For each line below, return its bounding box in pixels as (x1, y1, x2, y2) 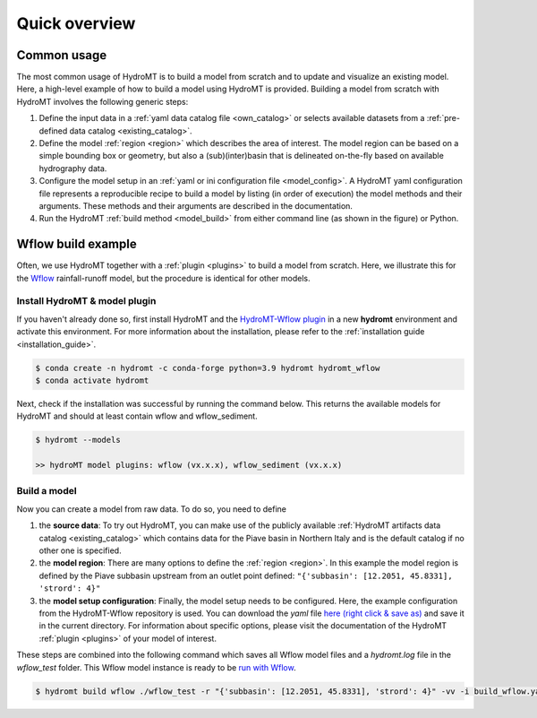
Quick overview (16, 13, 136, 33)
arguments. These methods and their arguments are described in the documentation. (38, 200, 354, 211)
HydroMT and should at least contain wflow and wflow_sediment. (16, 411, 259, 421)
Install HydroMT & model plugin (16, 295, 157, 307)
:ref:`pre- (426, 113, 461, 124)
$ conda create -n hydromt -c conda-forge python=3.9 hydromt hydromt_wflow (35, 363, 380, 373)
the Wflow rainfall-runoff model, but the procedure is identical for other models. (16, 272, 311, 283)
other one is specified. (38, 545, 122, 556)
